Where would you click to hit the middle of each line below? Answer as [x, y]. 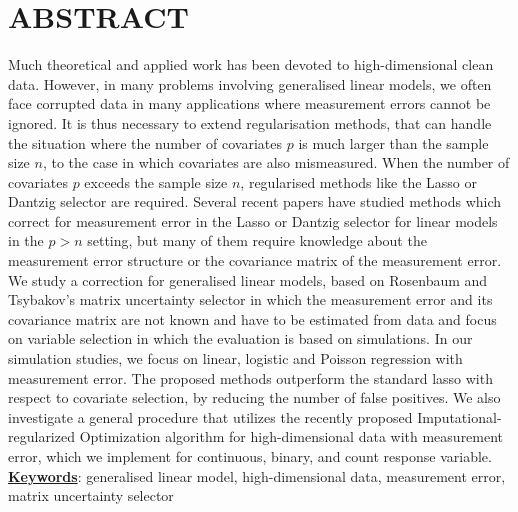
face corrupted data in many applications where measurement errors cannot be [249, 103]
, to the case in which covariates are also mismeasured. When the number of [276, 162]
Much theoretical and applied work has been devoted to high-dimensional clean [251, 64]
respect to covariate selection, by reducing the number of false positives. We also [254, 397]
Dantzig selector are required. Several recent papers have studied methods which [255, 201]
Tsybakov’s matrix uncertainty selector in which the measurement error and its [250, 299]
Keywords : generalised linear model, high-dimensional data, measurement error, [257, 475]
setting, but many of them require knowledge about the [257, 240]
